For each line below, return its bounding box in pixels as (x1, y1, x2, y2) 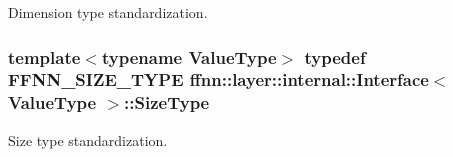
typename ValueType (101, 44, 277, 69)
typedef (304, 44, 366, 69)
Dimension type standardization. (8, 2, 208, 22)
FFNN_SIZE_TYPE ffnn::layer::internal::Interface (8, 67, 429, 92)
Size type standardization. (8, 129, 168, 150)
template (8, 44, 81, 69)
